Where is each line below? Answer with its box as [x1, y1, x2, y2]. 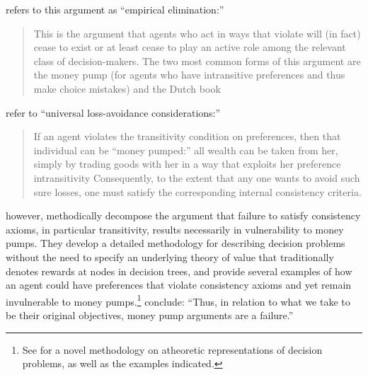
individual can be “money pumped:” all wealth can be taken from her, [33, 142, 338, 157]
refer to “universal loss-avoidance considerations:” [6, 105, 221, 120]
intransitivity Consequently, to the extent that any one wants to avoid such [33, 170, 360, 185]
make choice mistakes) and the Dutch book [33, 81, 221, 96]
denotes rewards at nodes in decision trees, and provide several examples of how [6, 263, 352, 278]
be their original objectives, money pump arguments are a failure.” [6, 307, 294, 322]
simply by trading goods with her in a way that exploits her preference [33, 156, 341, 171]
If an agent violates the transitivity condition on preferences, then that [33, 129, 341, 144]
